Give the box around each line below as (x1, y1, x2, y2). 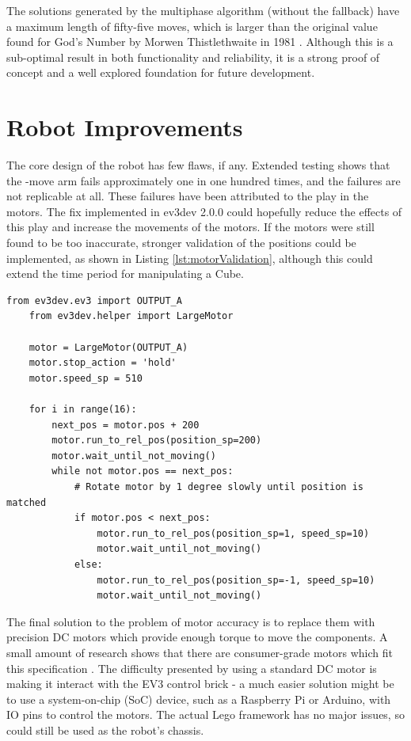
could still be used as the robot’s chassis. (6, 721, 204, 738)
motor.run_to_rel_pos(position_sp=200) (51, 435, 262, 446)
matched (6, 496, 47, 508)
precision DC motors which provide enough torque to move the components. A (6, 629, 388, 645)
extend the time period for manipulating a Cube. (6, 265, 244, 282)
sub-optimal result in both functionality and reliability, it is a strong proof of (6, 48, 380, 65)
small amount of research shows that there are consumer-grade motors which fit (6, 644, 393, 660)
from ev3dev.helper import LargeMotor (29, 310, 234, 322)
